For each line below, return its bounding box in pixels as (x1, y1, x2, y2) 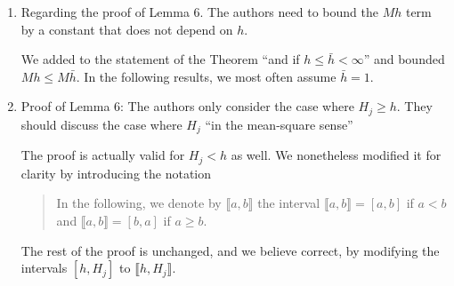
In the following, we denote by (56, 194, 222, 212)
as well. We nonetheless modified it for (231, 146, 442, 164)
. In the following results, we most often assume (76, 67, 336, 85)
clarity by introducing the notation (20, 163, 212, 182)
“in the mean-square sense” (205, 115, 353, 133)
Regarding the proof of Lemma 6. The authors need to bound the (20, 3, 378, 20)
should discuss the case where (20, 115, 182, 133)
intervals (20, 258, 68, 277)
